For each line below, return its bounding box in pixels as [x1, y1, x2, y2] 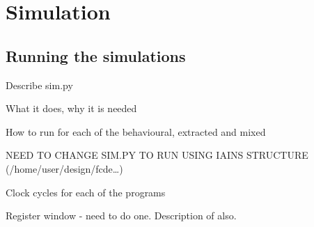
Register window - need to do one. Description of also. [6, 208, 237, 223]
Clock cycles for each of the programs [6, 185, 166, 199]
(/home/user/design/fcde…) [6, 161, 123, 175]
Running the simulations [6, 45, 186, 66]
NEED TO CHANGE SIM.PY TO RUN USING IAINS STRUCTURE [6, 148, 308, 162]
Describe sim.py [6, 77, 73, 92]
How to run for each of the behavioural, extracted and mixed [6, 124, 266, 139]
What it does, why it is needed [6, 101, 137, 116]
